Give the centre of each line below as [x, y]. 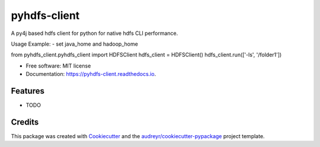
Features [28, 91]
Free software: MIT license [58, 66]
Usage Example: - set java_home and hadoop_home [75, 44]
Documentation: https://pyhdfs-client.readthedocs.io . [91, 74]
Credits [25, 122]
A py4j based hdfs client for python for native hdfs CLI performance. [95, 33]
